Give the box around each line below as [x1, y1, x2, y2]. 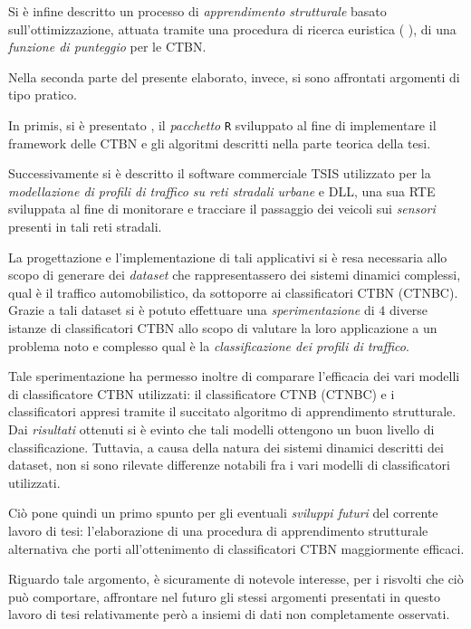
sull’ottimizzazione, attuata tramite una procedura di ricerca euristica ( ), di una [8, 19, 457, 38]
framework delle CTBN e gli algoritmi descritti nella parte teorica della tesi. [8, 133, 431, 152]
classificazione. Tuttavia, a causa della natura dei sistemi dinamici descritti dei [8, 437, 444, 456]
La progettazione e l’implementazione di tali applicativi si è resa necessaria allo [8, 247, 447, 266]
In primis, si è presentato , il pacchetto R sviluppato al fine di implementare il [8, 115, 437, 134]
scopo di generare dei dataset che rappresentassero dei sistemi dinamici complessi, [8, 265, 461, 284]
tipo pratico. [8, 85, 77, 104]
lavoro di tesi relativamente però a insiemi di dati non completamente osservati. [8, 605, 450, 624]
